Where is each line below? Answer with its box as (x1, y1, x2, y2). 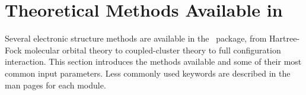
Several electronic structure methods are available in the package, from (5, 32, 267, 45)
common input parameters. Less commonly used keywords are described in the (5, 66, 291, 79)
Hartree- (269, 32, 300, 45)
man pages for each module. (5, 78, 106, 91)
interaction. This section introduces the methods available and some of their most (5, 55, 302, 68)
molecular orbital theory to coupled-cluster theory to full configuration (24, 43, 281, 56)
